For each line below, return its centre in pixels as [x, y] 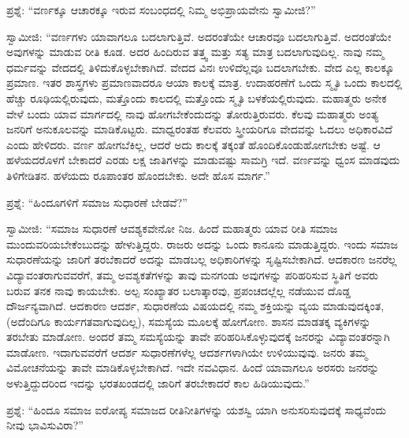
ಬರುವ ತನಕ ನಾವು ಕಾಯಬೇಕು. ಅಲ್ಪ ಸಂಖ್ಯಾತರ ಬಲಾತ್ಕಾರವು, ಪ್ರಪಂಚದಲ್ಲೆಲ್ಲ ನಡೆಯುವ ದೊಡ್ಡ [178, 290]
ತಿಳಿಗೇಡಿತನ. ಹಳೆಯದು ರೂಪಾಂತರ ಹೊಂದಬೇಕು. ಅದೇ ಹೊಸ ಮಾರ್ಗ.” [138, 175]
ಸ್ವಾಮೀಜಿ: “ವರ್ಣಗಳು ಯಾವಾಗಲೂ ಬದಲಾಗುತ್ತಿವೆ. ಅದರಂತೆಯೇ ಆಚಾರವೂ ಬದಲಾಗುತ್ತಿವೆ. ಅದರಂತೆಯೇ [199, 36]
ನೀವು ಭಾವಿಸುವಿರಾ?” [45, 425]
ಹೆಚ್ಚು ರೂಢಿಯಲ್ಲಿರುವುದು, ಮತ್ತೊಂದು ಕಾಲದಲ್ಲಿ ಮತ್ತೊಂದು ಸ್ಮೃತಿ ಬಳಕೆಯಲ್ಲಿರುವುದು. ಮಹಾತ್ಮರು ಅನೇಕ [197, 97]
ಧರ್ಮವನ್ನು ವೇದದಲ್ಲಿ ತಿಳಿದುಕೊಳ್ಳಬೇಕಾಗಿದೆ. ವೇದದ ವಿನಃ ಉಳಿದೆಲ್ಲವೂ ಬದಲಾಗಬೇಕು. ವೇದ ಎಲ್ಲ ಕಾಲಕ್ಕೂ [200, 67]
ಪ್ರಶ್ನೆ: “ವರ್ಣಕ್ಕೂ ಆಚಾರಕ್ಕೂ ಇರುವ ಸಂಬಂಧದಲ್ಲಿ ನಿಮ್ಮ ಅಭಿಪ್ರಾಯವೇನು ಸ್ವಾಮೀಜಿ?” [161, 9]
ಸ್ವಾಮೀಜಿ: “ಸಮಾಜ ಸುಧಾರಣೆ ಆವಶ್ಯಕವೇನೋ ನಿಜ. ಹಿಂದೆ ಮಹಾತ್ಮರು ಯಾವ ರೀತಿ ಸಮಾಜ [172, 228]
